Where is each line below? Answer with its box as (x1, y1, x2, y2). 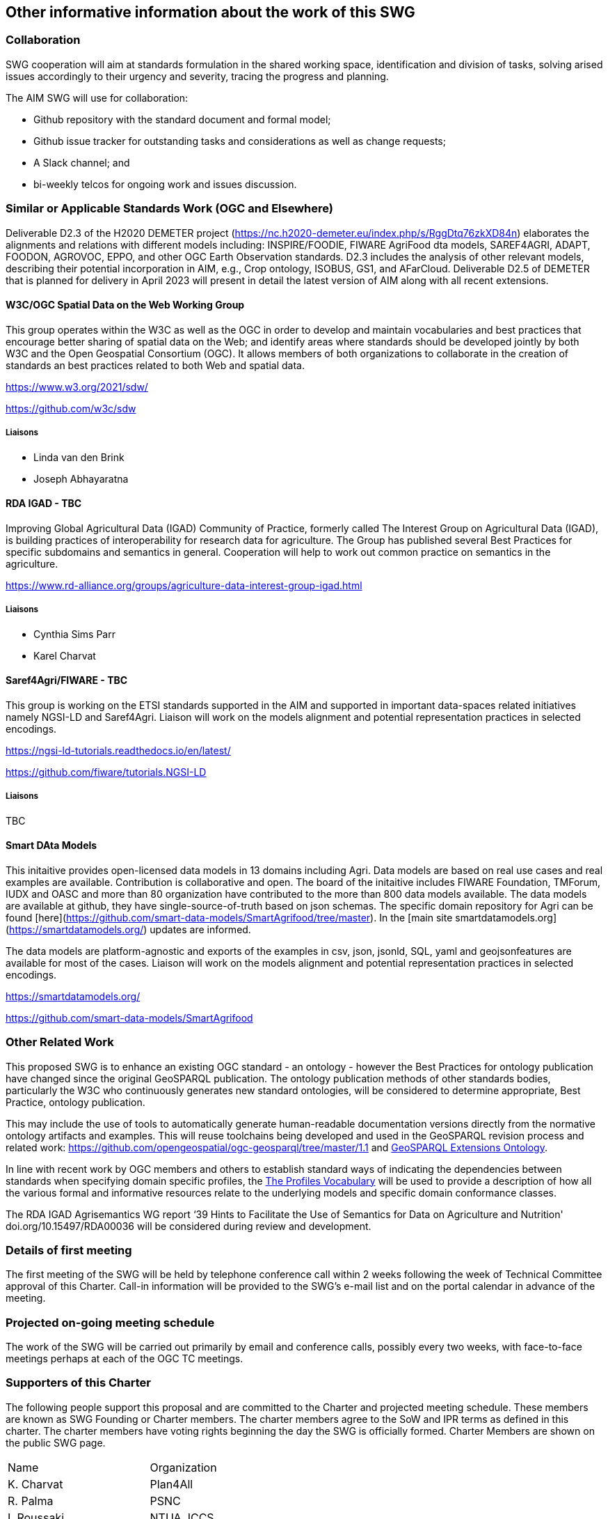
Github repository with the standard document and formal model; (33, 113, 331, 125)
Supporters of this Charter (6, 1376, 151, 1390)
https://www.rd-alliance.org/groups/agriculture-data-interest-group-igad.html (6, 579, 362, 591)
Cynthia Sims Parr (33, 628, 115, 640)
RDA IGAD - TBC (6, 497, 82, 510)
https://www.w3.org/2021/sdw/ (6, 380, 148, 393)
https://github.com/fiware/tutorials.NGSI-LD (6, 765, 207, 778)
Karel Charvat (33, 649, 96, 662)
